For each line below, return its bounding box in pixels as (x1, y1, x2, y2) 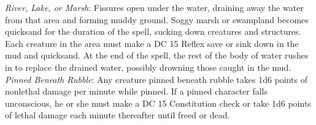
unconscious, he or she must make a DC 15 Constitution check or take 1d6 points (5, 96, 311, 109)
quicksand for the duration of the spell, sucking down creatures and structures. (5, 25, 301, 38)
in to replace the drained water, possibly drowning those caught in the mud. (5, 60, 291, 73)
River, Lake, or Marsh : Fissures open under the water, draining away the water (5, 1, 304, 13)
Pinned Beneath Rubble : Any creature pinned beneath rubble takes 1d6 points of (5, 73, 308, 85)
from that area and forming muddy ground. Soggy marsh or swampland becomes (5, 13, 309, 26)
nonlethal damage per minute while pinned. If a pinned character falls (5, 85, 268, 98)
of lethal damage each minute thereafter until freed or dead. (5, 109, 230, 121)
